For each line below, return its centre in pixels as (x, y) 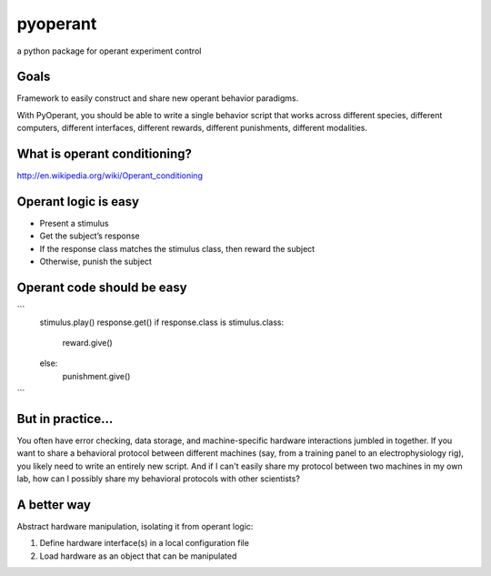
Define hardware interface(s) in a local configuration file (145, 543)
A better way (54, 505)
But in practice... (65, 419)
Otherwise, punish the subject (95, 262)
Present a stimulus (74, 224)
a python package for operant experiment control (109, 51)
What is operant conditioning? (105, 154)
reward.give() (87, 342)
